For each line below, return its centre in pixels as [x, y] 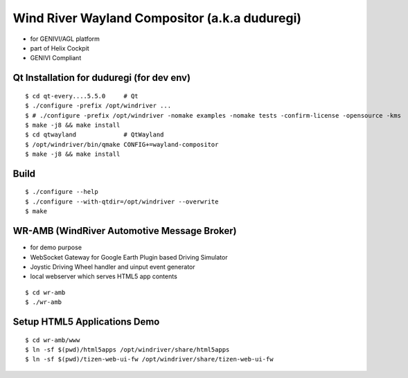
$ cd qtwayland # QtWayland [95, 135]
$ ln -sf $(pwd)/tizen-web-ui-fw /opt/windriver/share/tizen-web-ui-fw [149, 359]
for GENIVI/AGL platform [65, 39]
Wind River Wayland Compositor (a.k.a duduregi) [157, 18]
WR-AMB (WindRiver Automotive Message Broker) [125, 231]
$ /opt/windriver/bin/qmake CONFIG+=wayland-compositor [122, 144]
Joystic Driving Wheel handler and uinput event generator [113, 267]
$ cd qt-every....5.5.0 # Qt [82, 96]
